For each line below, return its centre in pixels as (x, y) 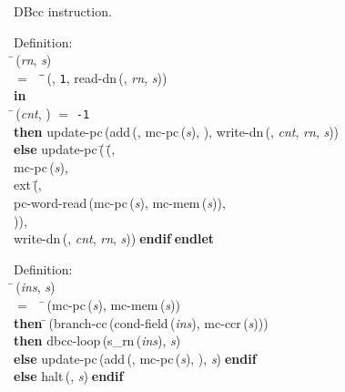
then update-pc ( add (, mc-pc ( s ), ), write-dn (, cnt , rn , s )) (177, 131)
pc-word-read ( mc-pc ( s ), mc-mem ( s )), (120, 203)
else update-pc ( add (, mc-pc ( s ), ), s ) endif (135, 358)
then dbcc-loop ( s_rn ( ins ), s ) (97, 340)
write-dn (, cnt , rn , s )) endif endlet (114, 238)
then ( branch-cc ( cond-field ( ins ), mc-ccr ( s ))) (141, 322)
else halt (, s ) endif (69, 376)
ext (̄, (28, 185)
